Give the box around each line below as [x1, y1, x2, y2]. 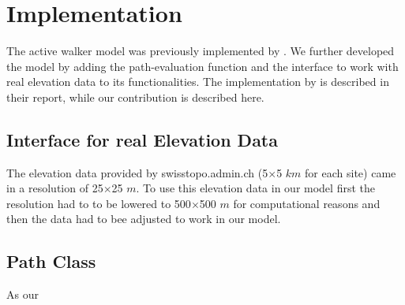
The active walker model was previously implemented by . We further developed [6, 43, 395, 59]
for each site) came [305, 164, 396, 180]
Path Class [6, 249, 96, 273]
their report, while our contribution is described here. [6, 88, 264, 105]
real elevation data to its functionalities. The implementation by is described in [6, 73, 389, 90]
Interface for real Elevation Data [6, 127, 278, 151]
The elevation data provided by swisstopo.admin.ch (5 [6, 164, 268, 180]
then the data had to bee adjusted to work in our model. [6, 210, 281, 227]
